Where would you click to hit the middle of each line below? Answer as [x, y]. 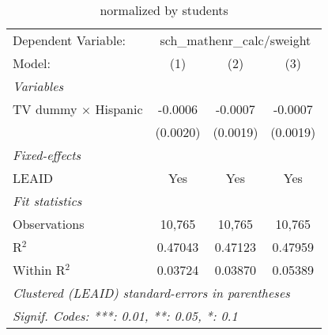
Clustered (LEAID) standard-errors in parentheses [151, 293]
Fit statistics [47, 201]
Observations [49, 224]
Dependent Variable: [69, 40]
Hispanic [119, 109]
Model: [32, 63]
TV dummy [45, 109]
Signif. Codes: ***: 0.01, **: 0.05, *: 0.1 [125, 316]
